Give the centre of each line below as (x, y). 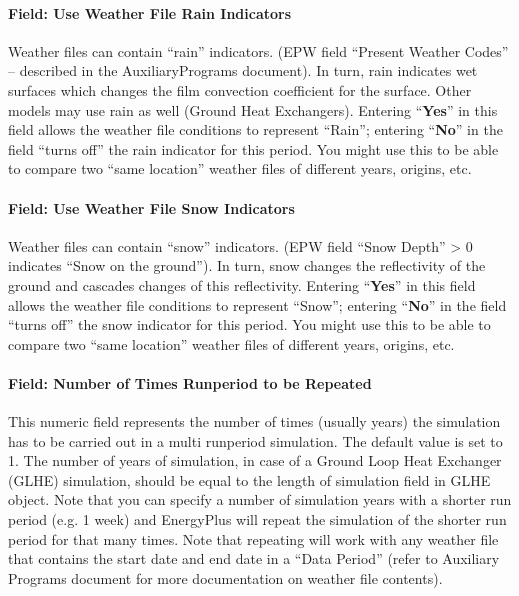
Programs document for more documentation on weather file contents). (225, 577)
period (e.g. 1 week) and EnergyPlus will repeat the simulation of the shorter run (257, 519)
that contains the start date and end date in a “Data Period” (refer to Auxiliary (254, 558)
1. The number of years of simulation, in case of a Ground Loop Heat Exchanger (255, 460)
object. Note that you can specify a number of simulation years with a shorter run (260, 499)
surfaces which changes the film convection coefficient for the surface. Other (240, 89)
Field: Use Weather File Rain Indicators (150, 12)
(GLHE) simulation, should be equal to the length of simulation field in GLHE (249, 479)
